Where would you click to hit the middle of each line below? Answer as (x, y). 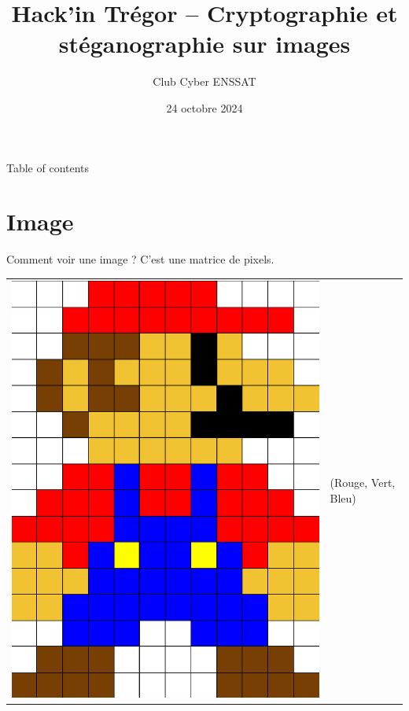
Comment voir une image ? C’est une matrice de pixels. (140, 259)
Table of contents (48, 167)
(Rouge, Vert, (363, 483)
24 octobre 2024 (204, 107)
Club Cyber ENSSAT (204, 81)
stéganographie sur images (204, 44)
